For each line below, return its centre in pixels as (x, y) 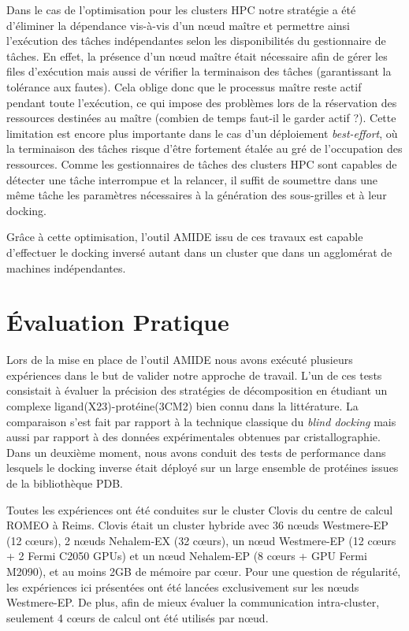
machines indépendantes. (66, 267)
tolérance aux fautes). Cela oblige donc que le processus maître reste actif (184, 86)
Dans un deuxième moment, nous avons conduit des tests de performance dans (196, 452)
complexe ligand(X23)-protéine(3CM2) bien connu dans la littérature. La (182, 406)
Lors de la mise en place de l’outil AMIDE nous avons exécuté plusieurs (180, 360)
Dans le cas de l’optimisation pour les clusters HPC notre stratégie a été (181, 9)
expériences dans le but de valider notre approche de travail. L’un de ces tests (194, 375)
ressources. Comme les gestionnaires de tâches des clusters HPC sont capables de (202, 163)
